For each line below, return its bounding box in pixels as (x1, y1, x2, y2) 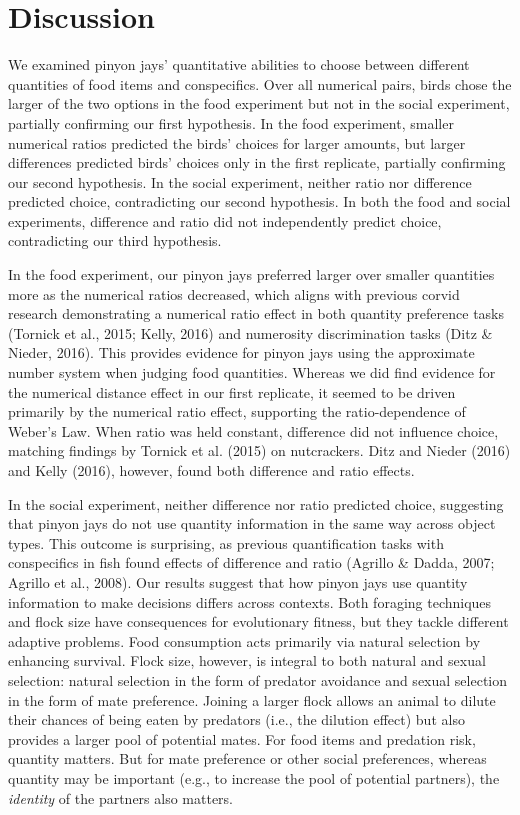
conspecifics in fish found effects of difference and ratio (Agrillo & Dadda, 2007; (8, 552, 495, 573)
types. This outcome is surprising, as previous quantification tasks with (8, 532, 444, 553)
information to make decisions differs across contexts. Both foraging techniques (8, 591, 492, 612)
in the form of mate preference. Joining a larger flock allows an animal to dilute (8, 689, 496, 710)
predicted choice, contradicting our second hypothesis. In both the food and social (8, 191, 511, 212)
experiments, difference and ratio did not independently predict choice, (8, 210, 442, 231)
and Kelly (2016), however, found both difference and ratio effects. (8, 460, 415, 480)
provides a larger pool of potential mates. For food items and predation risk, (8, 728, 476, 749)
